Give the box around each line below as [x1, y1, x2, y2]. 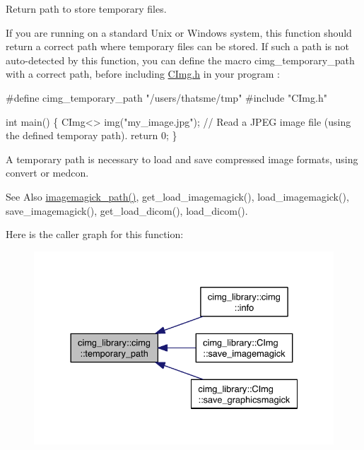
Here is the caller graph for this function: [6, 227, 184, 242]
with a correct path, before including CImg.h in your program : [6, 66, 281, 81]
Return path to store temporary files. [6, 1, 167, 16]
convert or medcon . [6, 165, 89, 180]
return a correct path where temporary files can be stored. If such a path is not [6, 39, 349, 54]
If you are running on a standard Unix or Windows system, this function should [6, 25, 352, 40]
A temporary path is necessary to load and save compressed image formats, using [6, 151, 358, 166]
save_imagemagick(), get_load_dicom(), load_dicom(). [6, 203, 248, 218]
